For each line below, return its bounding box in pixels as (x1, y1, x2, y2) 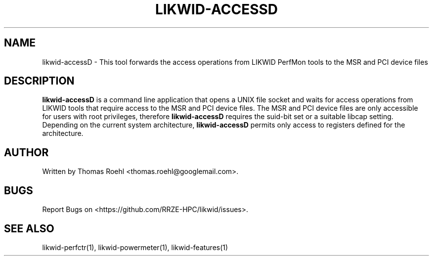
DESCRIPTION (4, 75, 75, 87)
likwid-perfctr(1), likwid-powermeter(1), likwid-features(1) (42, 243, 228, 252)
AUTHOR (4, 146, 49, 159)
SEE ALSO (4, 222, 54, 235)
